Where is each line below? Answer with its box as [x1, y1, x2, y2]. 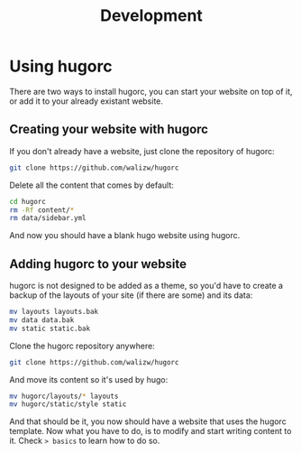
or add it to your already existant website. [9, 96, 164, 106]
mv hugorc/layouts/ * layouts [9, 392, 119, 401]
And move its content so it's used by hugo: [9, 374, 169, 384]
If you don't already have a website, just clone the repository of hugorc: [9, 145, 275, 156]
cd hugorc [9, 197, 47, 206]
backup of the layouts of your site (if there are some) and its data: [9, 290, 253, 300]
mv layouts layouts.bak [9, 308, 99, 317]
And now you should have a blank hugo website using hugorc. [9, 230, 241, 241]
